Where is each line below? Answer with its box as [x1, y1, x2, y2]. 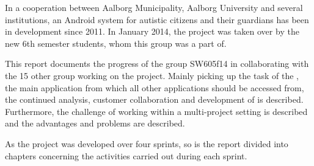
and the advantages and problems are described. [5, 117, 185, 130]
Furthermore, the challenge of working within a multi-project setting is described [5, 105, 308, 117]
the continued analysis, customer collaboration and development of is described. [5, 93, 304, 106]
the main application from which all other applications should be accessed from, [5, 81, 304, 94]
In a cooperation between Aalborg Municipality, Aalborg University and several [5, 1, 303, 13]
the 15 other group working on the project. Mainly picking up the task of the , [5, 69, 299, 81]
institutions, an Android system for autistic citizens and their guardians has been [5, 13, 309, 26]
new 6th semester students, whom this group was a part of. [5, 36, 227, 49]
